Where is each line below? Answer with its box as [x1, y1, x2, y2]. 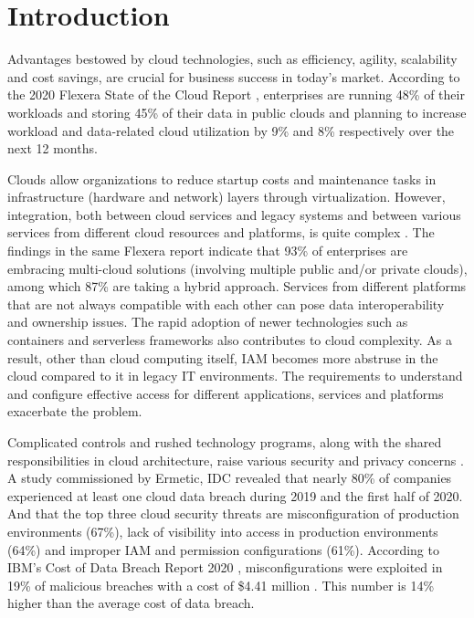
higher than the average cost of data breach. [7, 593, 255, 613]
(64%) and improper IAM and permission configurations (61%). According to [7, 539, 439, 559]
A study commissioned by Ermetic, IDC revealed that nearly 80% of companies [7, 468, 452, 487]
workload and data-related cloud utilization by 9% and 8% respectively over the [7, 120, 455, 140]
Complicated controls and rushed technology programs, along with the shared [7, 433, 442, 451]
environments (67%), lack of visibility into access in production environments [7, 521, 438, 540]
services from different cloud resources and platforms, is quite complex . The [7, 223, 435, 242]
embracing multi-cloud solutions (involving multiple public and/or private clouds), [7, 258, 468, 278]
